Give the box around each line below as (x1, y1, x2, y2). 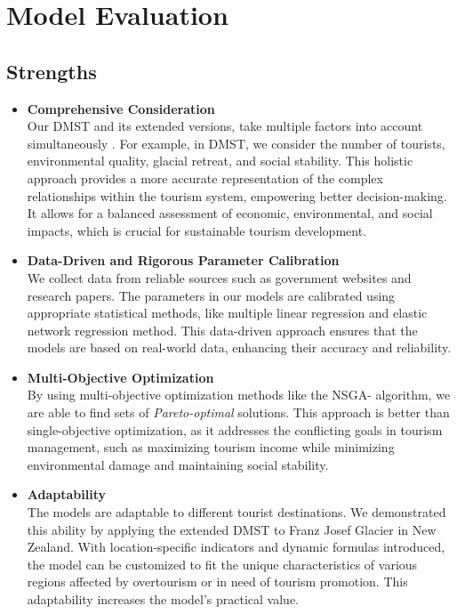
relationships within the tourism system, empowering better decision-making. (27, 186, 447, 205)
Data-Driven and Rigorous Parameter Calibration (27, 251, 340, 270)
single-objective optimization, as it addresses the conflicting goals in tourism (27, 420, 443, 439)
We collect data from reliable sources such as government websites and (27, 268, 412, 287)
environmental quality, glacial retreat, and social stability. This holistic (27, 151, 413, 170)
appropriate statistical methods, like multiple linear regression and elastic (27, 303, 428, 322)
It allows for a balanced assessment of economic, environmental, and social (27, 204, 433, 222)
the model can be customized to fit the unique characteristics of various (27, 554, 418, 573)
